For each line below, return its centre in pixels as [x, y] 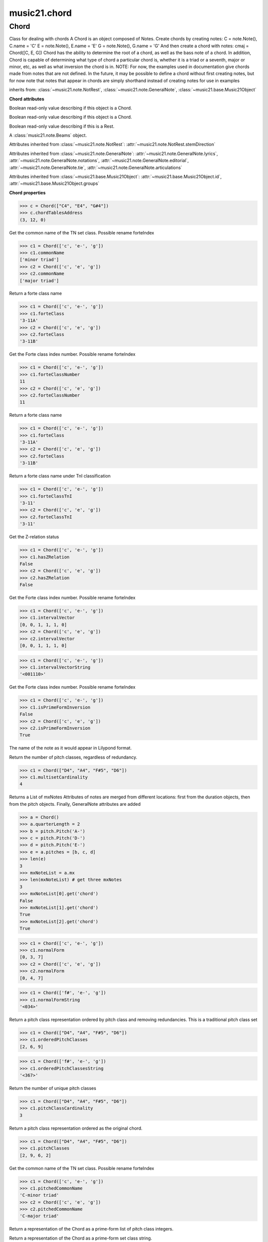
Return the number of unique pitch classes [53, 1088]
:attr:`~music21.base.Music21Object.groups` [54, 183]
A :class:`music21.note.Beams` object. [48, 135]
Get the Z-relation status [34, 537]
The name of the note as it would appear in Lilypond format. [70, 748]
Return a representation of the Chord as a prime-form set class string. [81, 1238]
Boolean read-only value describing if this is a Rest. [62, 126]
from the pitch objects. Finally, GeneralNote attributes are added [75, 804]
